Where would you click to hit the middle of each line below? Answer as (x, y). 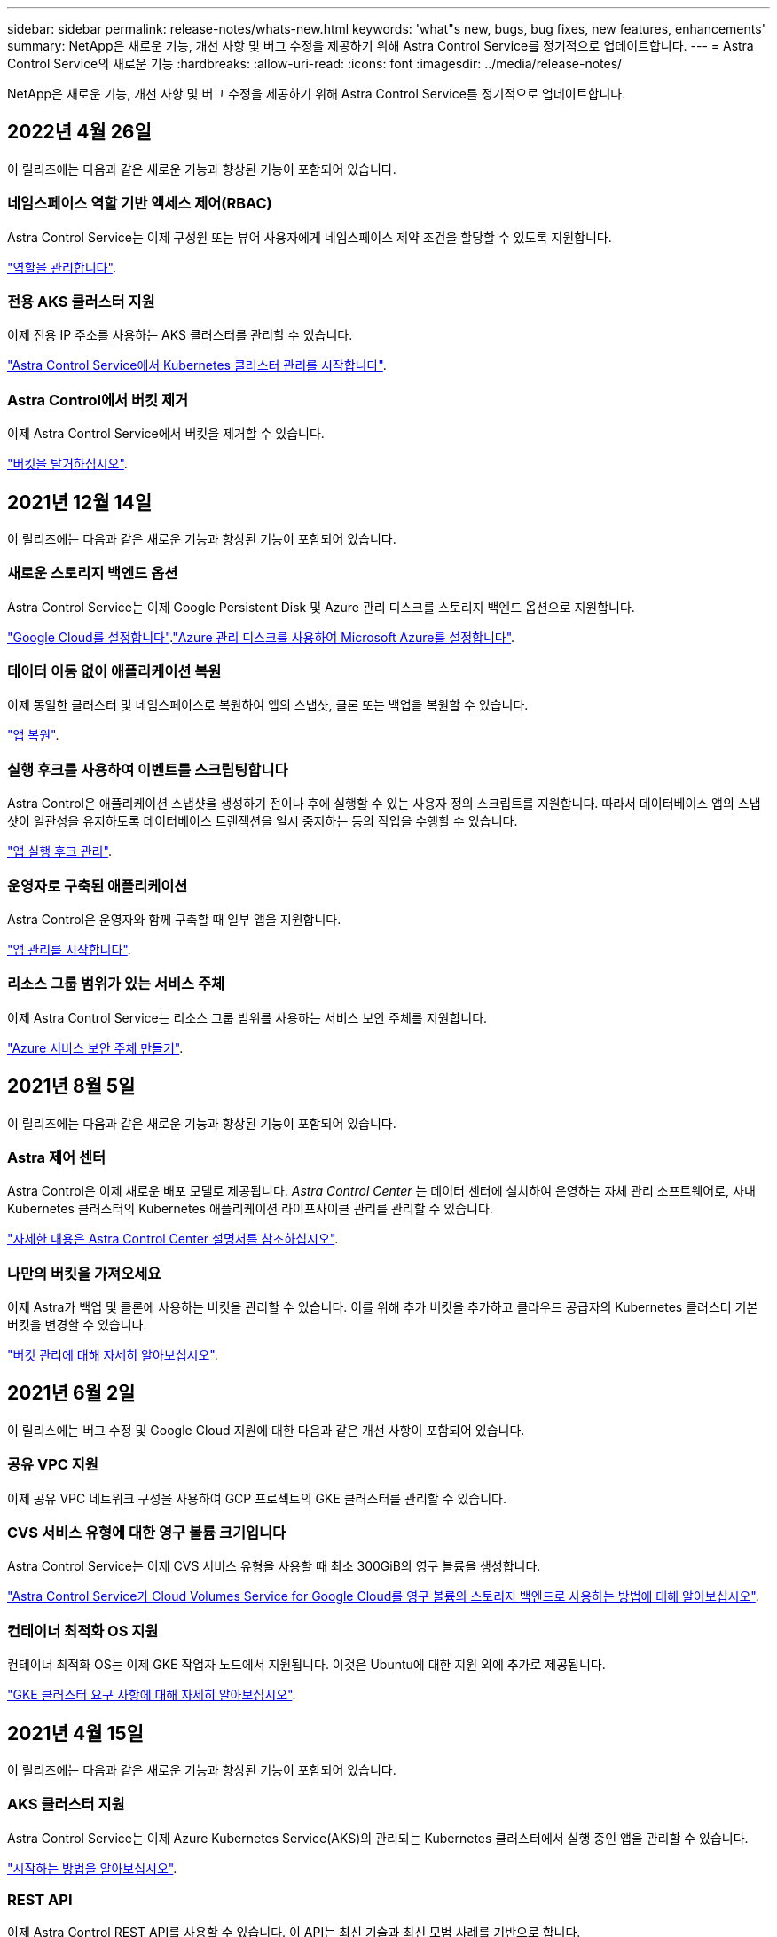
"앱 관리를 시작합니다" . (69, 949)
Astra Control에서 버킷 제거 (98, 400)
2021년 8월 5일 (71, 1086)
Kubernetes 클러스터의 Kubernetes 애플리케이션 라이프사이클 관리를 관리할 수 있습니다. (250, 1209)
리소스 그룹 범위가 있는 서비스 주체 (116, 984)
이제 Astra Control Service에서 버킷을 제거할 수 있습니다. (166, 434)
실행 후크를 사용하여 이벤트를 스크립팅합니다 (148, 769)
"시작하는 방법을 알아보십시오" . (92, 1868)
